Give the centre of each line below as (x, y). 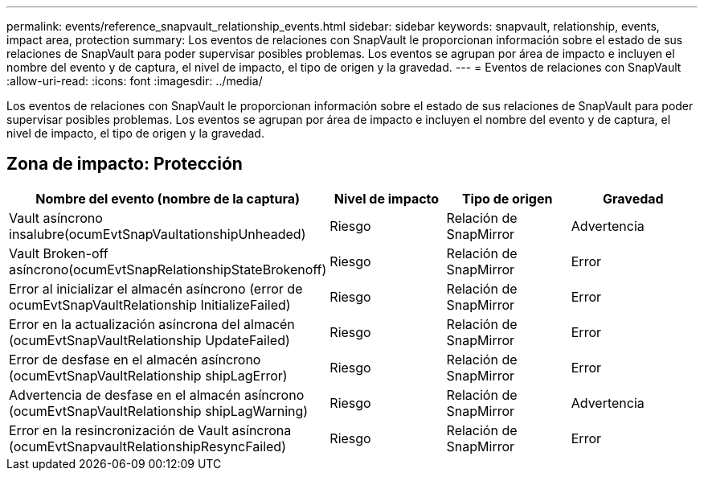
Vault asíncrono (56, 218)
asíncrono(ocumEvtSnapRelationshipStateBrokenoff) (168, 269)
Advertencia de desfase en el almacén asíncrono (157, 395)
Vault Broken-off (59, 253)
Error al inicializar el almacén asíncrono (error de (156, 288)
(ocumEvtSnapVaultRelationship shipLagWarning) (159, 411)
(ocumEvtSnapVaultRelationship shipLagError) (148, 375)
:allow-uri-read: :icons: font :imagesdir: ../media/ (135, 81)
